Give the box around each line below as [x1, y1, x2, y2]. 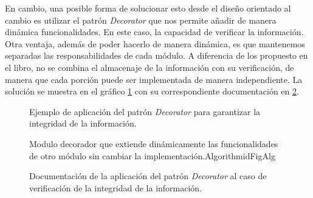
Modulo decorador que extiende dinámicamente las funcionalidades [29, 137, 278, 150]
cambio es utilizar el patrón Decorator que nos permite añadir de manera [5, 13, 277, 26]
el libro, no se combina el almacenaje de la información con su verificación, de [5, 61, 294, 73]
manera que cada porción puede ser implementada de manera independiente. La [5, 73, 303, 85]
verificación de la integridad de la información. [29, 181, 202, 194]
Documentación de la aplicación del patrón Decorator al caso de [29, 170, 267, 182]
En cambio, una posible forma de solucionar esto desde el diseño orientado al [5, 2, 291, 14]
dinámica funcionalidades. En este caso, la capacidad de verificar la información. [5, 25, 304, 38]
